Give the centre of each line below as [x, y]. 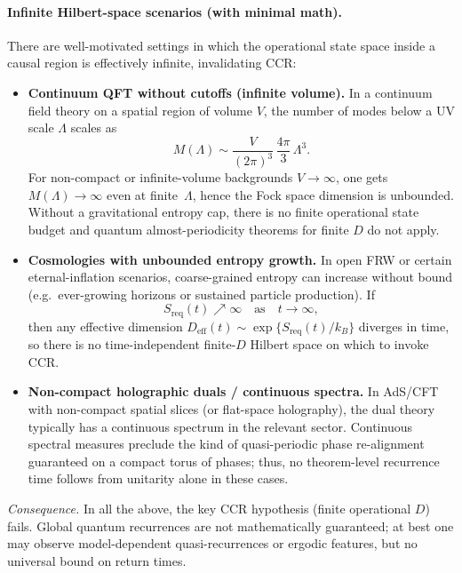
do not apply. [403, 229]
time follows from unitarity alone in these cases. [158, 478]
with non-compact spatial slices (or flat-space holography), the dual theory [231, 409]
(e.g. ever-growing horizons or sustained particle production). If [201, 294]
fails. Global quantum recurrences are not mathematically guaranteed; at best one [231, 525]
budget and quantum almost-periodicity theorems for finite [188, 229]
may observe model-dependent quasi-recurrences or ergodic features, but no [212, 543]
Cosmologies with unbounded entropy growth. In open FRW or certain [240, 259]
